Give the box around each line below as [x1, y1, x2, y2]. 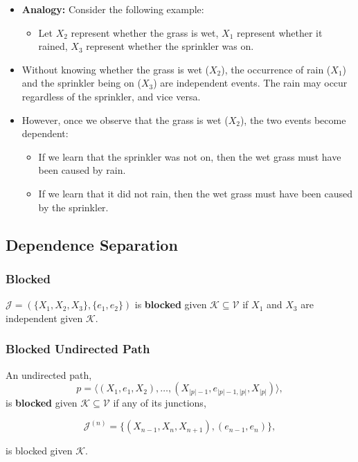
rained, [38, 39, 68, 53]
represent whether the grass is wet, [71, 25, 219, 39]
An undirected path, [6, 367, 92, 382]
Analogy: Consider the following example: [21, 2, 204, 16]
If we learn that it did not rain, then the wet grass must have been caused [38, 186, 353, 200]
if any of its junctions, [113, 396, 206, 410]
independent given [6, 310, 83, 325]
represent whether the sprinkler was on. [86, 39, 254, 53]
